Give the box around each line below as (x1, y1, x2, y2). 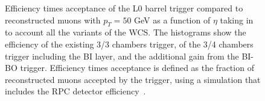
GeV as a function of (134, 13, 211, 26)
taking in (220, 13, 254, 26)
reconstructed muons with (5, 13, 101, 26)
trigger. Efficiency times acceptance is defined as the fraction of (20, 61, 254, 74)
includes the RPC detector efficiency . (5, 85, 146, 97)
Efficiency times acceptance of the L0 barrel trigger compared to (5, 2, 243, 14)
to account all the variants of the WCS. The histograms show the (5, 26, 246, 38)
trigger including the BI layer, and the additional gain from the (5, 49, 239, 62)
